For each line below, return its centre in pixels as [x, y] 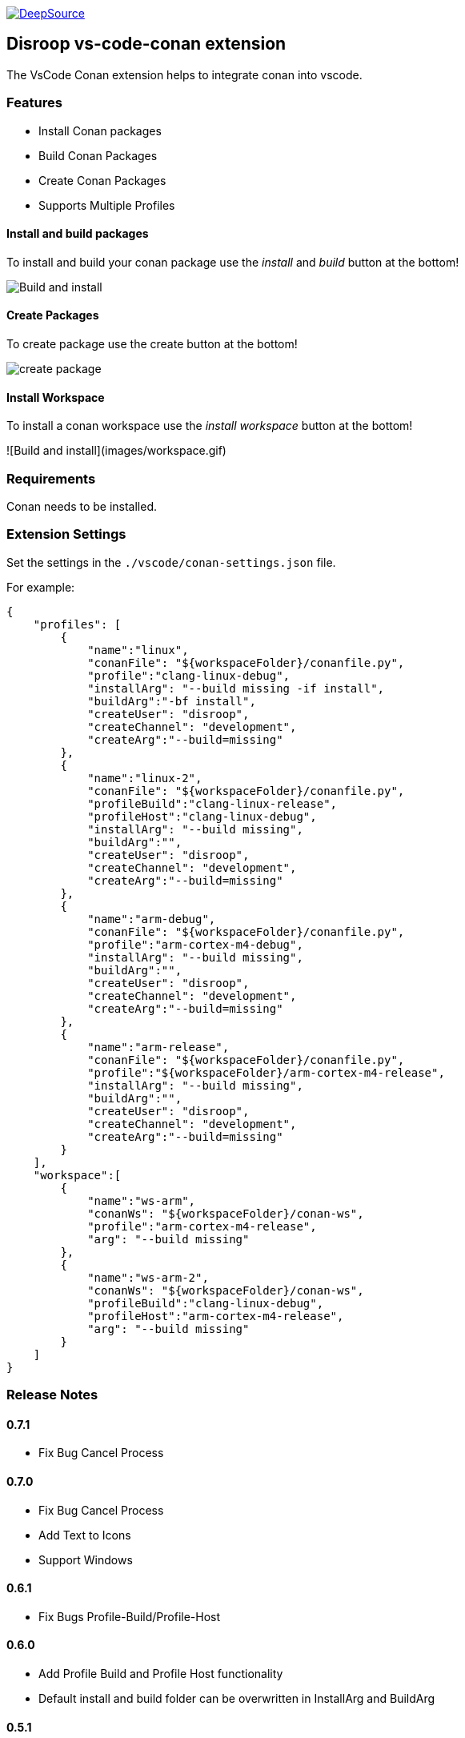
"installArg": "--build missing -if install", [236, 688]
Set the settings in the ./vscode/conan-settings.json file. [171, 562]
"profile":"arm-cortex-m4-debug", [195, 944]
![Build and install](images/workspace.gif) [116, 451]
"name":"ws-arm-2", [148, 1277]
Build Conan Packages [98, 155]
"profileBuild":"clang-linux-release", [212, 803]
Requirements [51, 478]
